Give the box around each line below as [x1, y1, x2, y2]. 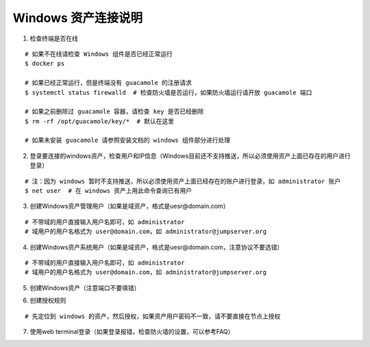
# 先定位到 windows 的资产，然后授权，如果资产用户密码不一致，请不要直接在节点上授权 [25, 312, 281, 320]
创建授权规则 [29, 296, 66, 304]
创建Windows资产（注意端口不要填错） [29, 283, 140, 291]
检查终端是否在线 [29, 34, 78, 43]
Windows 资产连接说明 [12, 10, 143, 25]
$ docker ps [25, 60, 65, 68]
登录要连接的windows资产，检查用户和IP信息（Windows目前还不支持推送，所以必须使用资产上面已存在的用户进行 [29, 152, 351, 160]
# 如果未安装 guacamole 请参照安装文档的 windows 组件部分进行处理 [25, 136, 231, 144]
